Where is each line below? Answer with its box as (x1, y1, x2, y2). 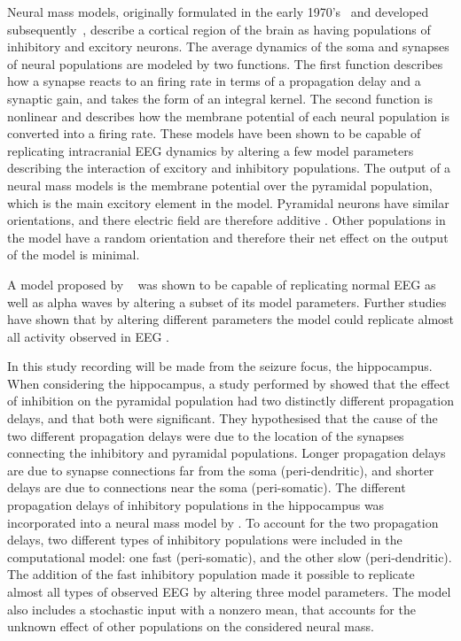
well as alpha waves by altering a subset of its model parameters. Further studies (7, 292, 447, 311)
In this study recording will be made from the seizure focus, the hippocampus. (7, 357, 433, 375)
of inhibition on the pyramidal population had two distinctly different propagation (7, 391, 454, 410)
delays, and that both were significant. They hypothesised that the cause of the (7, 409, 438, 428)
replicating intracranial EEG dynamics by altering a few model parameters (7, 141, 414, 159)
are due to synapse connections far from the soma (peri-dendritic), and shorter (7, 460, 434, 479)
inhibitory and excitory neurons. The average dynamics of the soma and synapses (7, 37, 449, 56)
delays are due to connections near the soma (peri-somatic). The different (7, 478, 406, 497)
